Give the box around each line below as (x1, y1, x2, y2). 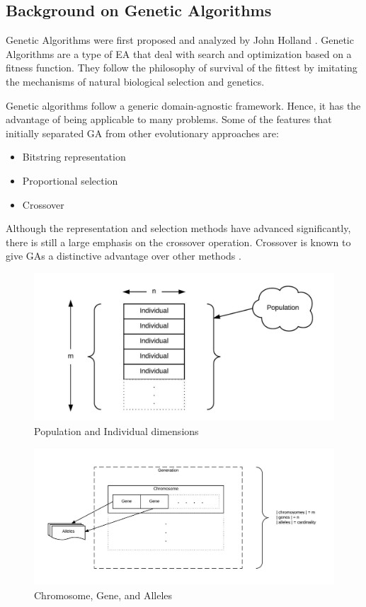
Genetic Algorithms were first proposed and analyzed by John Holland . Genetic (6, 33, 354, 47)
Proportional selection (22, 173, 118, 187)
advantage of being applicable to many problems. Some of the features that (6, 112, 332, 127)
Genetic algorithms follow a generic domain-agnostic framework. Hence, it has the (6, 98, 361, 112)
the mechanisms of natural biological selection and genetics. (6, 74, 265, 88)
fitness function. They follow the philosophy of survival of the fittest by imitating (6, 60, 358, 75)
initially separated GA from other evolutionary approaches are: (6, 125, 279, 140)
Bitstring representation (22, 149, 126, 164)
